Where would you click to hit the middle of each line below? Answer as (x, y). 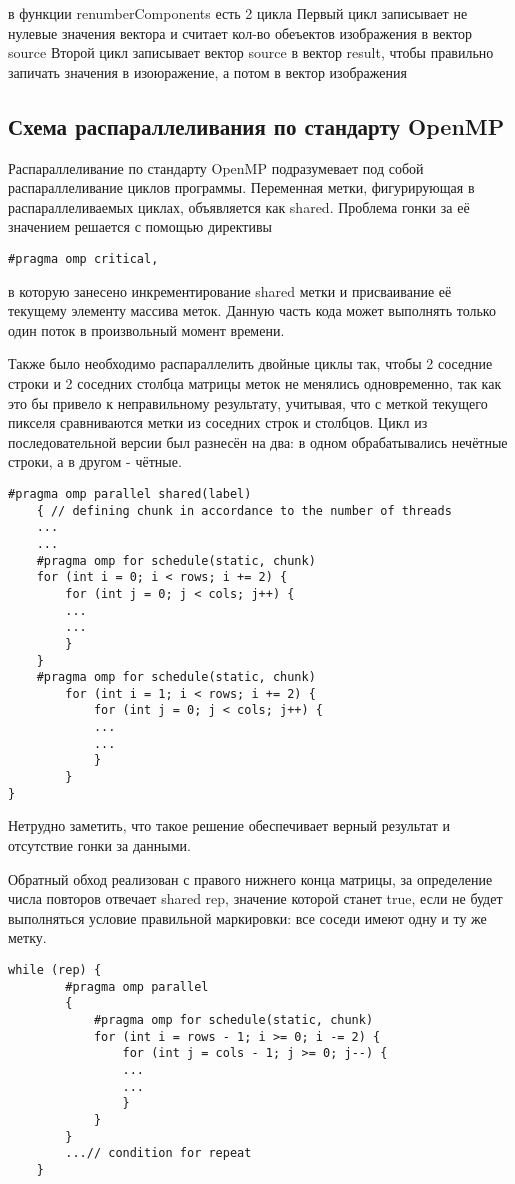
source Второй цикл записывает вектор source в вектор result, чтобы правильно (251, 52)
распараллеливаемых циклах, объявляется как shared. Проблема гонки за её (239, 206)
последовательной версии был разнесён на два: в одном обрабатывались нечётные (258, 441)
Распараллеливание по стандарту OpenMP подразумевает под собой (216, 167)
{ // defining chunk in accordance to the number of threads (244, 510)
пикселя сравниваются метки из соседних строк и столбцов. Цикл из (218, 422)
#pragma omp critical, (83, 258)
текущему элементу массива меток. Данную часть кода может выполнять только (252, 310)
